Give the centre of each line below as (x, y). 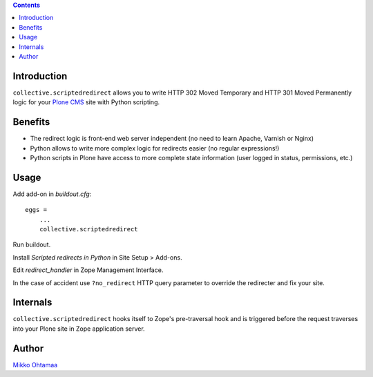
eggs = (36, 210)
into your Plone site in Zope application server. (79, 329)
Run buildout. (32, 244)
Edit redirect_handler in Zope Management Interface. (88, 270)
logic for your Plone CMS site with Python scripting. (86, 102)
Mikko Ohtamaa (35, 365)
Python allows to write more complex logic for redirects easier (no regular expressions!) (155, 148)
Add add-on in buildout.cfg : (52, 194)
